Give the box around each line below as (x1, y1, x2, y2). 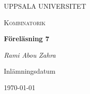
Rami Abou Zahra (4, 49, 56, 60)
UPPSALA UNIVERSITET (4, 1, 86, 11)
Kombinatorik (4, 17, 46, 27)
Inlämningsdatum (4, 66, 56, 76)
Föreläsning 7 (4, 33, 50, 44)
